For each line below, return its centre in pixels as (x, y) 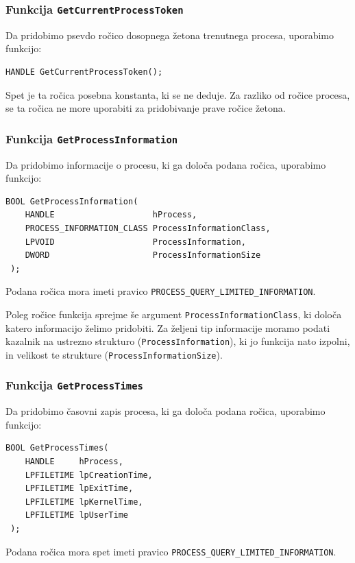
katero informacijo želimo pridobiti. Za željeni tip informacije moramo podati (168, 327)
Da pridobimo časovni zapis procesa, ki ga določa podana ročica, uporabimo (166, 411)
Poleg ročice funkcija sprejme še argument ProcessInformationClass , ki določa (174, 314)
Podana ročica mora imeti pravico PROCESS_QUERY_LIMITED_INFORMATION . (161, 291)
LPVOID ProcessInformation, (135, 242)
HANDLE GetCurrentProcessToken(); (84, 72)
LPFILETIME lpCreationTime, (89, 475)
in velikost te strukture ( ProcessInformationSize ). (114, 354)
